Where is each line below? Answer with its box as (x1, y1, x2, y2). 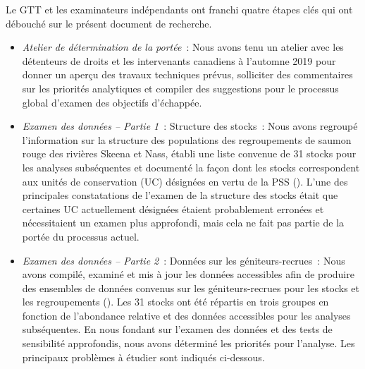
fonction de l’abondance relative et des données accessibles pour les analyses (22, 308, 351, 322)
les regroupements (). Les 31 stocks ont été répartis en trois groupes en (22, 294, 329, 309)
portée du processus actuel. (22, 229, 140, 243)
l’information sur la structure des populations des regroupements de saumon (22, 132, 352, 147)
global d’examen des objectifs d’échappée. (22, 95, 202, 109)
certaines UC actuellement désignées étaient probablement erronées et (22, 201, 324, 216)
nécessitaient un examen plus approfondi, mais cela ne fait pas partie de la (22, 215, 345, 230)
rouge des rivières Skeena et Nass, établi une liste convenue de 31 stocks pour (22, 146, 357, 161)
